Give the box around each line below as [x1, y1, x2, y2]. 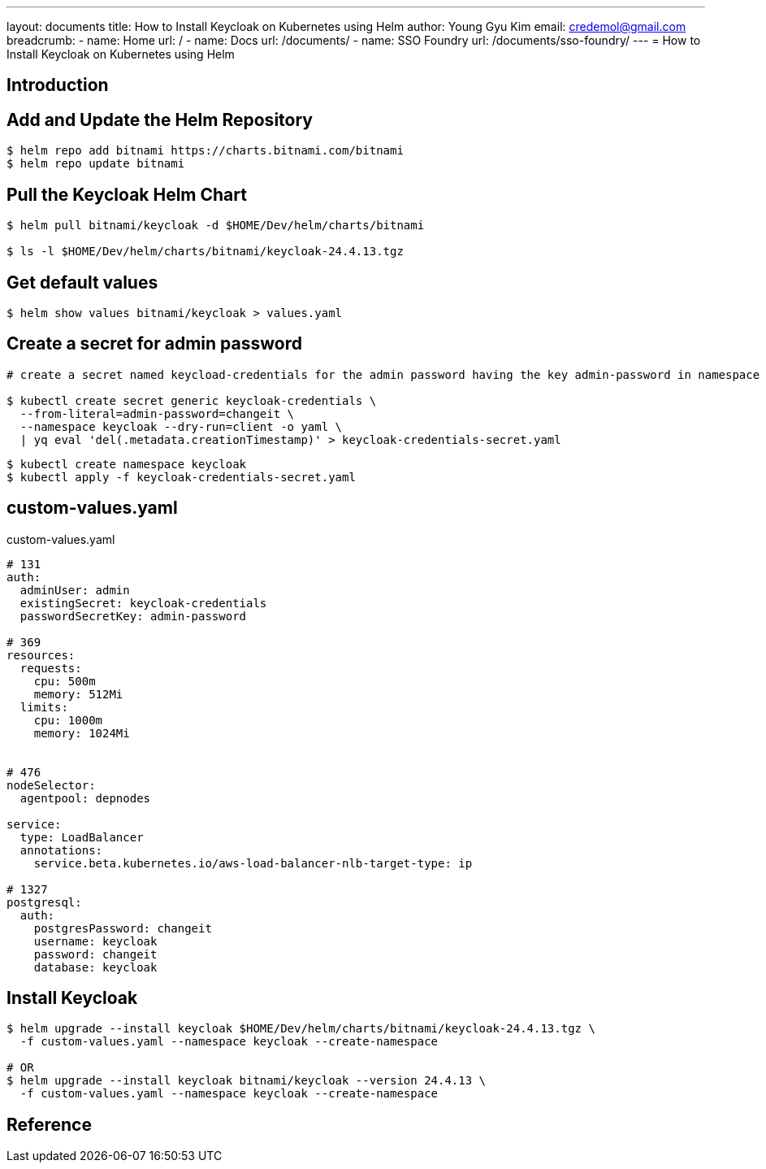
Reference [6, 1114, 92, 1135]
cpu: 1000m [33, 713, 103, 727]
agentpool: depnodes [19, 791, 151, 805]
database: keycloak [33, 960, 158, 974]
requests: [19, 661, 82, 675]
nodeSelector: [6, 778, 96, 792]
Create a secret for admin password [6, 333, 302, 354]
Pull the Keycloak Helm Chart [6, 184, 247, 205]
